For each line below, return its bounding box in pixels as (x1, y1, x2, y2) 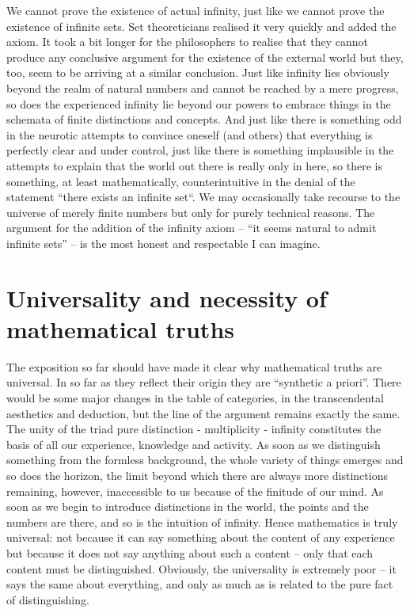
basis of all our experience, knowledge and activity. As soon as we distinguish (6, 436, 381, 452)
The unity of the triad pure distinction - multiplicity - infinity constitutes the (6, 421, 382, 437)
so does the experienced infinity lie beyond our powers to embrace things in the (6, 95, 391, 112)
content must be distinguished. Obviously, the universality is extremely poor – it (6, 560, 397, 577)
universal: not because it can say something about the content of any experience (6, 529, 395, 546)
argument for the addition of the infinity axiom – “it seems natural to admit (6, 219, 377, 236)
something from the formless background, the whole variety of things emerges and (6, 451, 404, 468)
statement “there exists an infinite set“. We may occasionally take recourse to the (6, 188, 401, 205)
